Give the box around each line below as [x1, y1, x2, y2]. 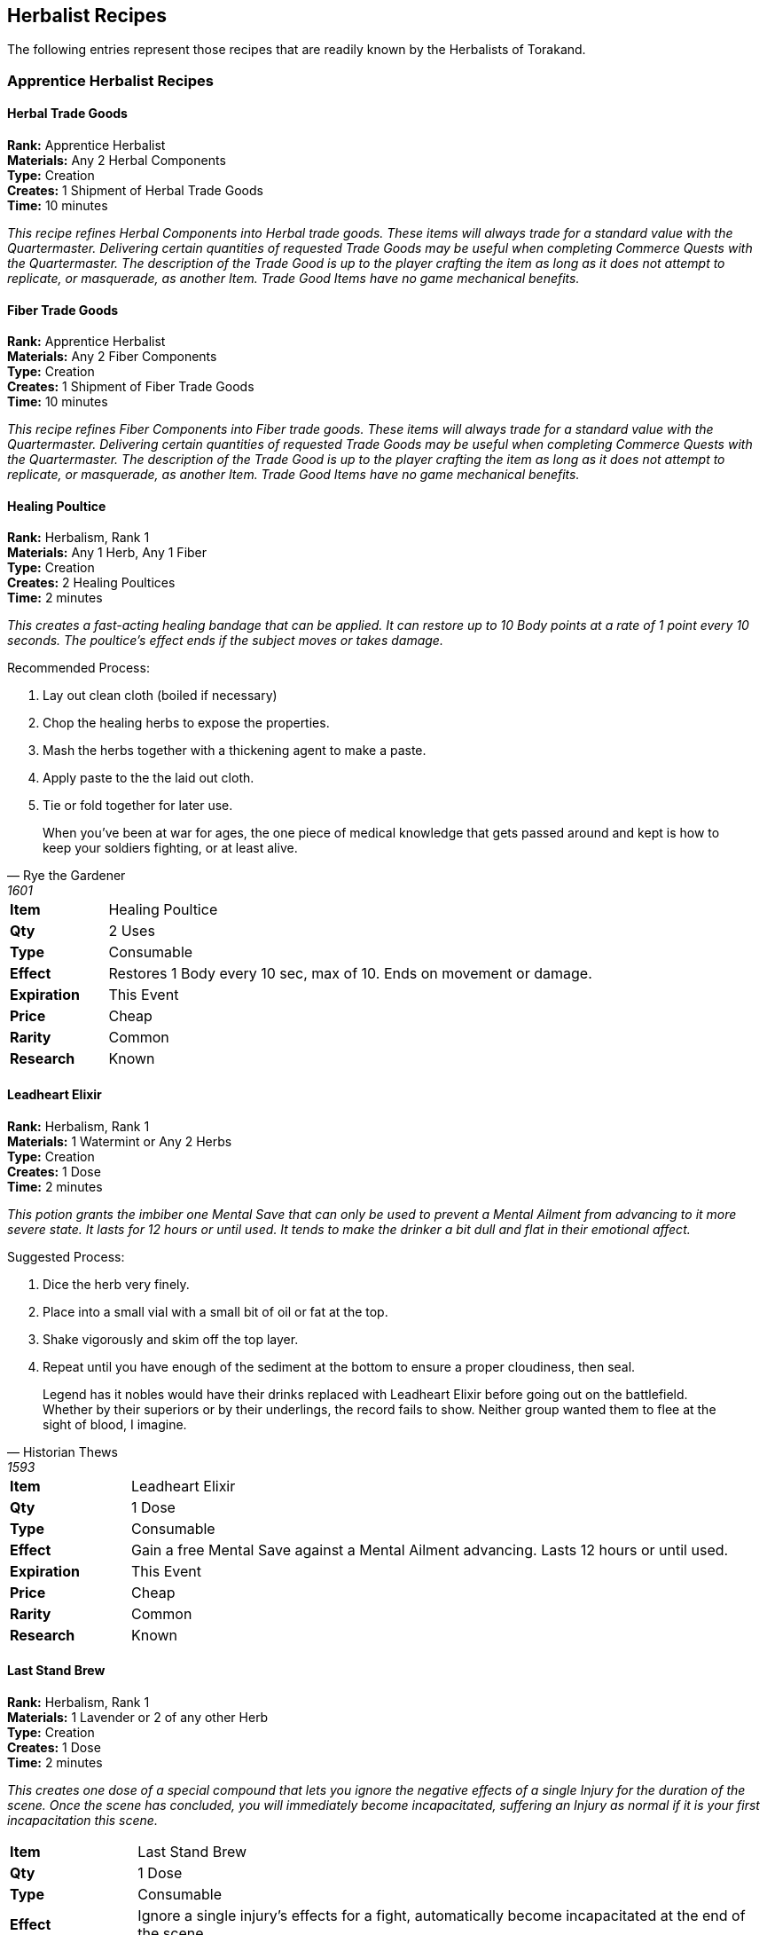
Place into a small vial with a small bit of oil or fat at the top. [43, 1303, 388, 1319]
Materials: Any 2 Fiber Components [7, 349, 217, 365]
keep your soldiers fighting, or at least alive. [43, 840, 298, 856]
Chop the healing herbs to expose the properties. [43, 715, 330, 731]
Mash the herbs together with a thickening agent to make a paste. [43, 743, 427, 759]
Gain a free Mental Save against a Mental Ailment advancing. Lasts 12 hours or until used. [131, 1540, 729, 1559]
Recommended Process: [7, 660, 150, 676]
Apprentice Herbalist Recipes [7, 71, 215, 90]
